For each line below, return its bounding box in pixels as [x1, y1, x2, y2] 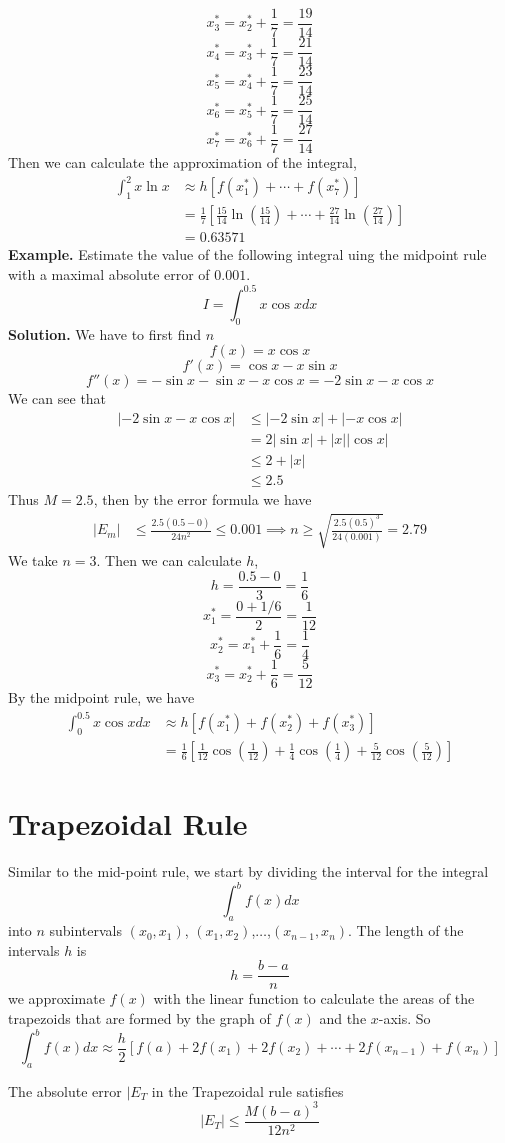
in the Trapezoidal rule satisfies [151, 1080, 344, 1101]
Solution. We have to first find [8, 323, 202, 344]
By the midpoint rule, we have [8, 687, 195, 708]
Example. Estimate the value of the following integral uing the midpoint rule [8, 244, 487, 265]
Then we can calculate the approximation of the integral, [8, 152, 357, 173]
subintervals [49, 920, 123, 941]
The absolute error [8, 1080, 122, 1101]
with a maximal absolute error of [8, 263, 210, 284]
